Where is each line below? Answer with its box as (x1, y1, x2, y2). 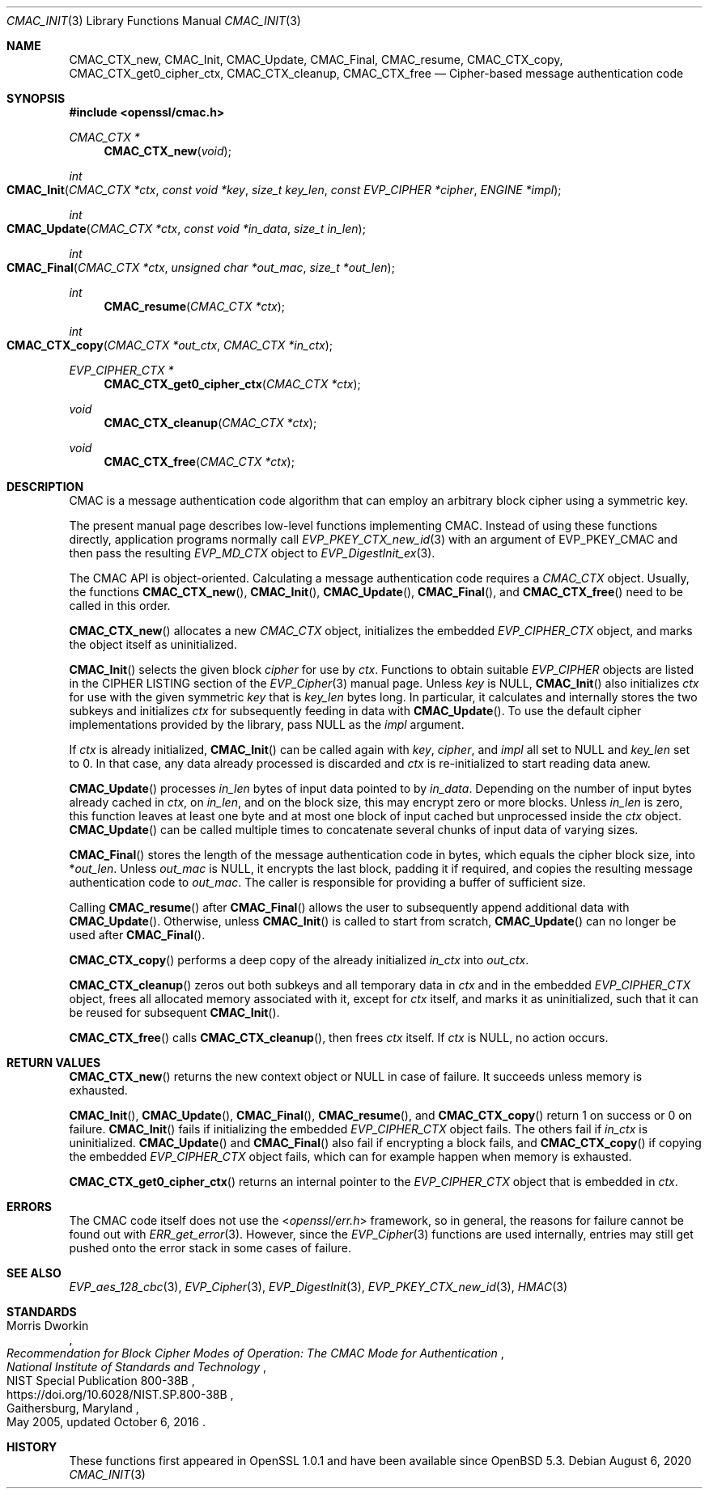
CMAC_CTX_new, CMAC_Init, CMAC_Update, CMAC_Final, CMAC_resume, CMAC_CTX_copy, (69, 53, 563, 66)
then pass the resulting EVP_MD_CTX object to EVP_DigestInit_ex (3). (69, 546, 435, 560)
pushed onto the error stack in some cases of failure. (69, 1241, 352, 1255)
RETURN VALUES (6, 1056, 101, 1069)
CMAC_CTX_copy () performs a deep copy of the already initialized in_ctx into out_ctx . (69, 953, 529, 967)
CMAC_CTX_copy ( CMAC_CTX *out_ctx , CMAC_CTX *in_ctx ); (6, 338, 333, 352)
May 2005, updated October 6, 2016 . (6, 1415, 206, 1429)
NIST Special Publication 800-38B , (6, 1374, 195, 1387)
